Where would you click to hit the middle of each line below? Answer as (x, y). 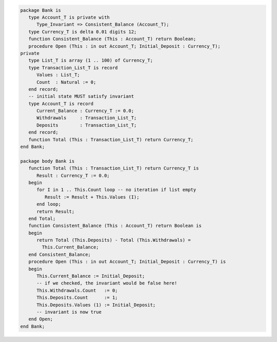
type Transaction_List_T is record (73, 68)
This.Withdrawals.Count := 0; (77, 290)
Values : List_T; (58, 75)
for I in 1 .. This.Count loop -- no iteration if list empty (116, 190)
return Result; (56, 211)
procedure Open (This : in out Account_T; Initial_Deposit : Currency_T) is (127, 262)
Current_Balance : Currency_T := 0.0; (85, 111)
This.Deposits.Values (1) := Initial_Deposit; (96, 305)
